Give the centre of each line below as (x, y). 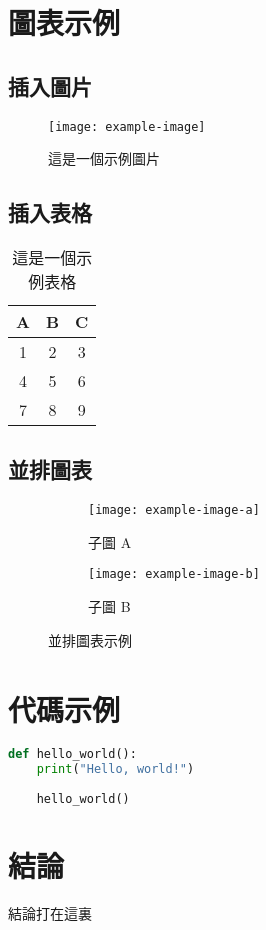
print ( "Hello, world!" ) (115, 769)
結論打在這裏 (50, 913)
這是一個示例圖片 (104, 158)
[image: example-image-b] (174, 574)
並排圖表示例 (90, 639)
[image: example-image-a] (174, 510)
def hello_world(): (72, 754)
